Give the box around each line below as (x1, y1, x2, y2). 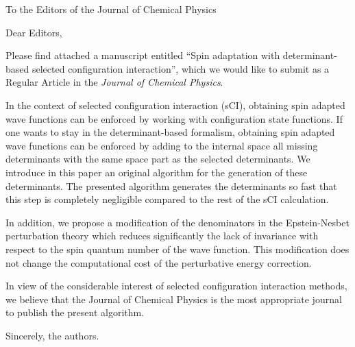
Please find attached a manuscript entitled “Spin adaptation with (5, 48, 280, 62)
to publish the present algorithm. (5, 305, 145, 320)
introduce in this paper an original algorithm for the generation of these (5, 165, 308, 179)
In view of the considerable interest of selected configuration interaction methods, (5, 278, 347, 293)
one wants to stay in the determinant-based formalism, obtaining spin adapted (5, 125, 335, 139)
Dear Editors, (5, 25, 62, 39)
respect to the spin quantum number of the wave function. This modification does (5, 241, 350, 256)
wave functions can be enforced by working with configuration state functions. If (5, 111, 343, 125)
